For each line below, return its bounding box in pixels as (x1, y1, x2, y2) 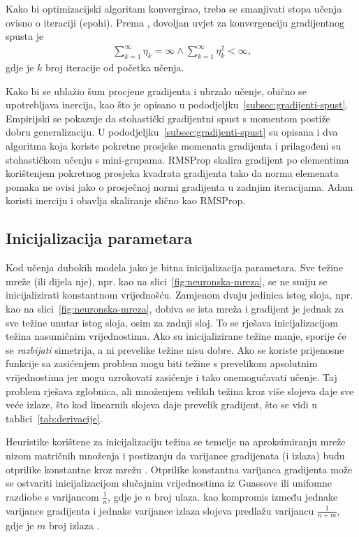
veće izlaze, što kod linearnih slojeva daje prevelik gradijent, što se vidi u (6, 397, 318, 412)
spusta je (6, 29, 44, 43)
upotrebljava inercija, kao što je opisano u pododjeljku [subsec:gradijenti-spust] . (6, 97, 349, 112)
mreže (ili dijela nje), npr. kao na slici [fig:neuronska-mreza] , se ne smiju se (6, 273, 328, 288)
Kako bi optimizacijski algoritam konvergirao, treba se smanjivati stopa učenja (6, 1, 342, 15)
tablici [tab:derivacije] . (6, 410, 103, 425)
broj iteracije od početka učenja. (45, 60, 184, 75)
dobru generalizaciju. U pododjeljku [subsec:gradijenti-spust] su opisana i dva (6, 124, 338, 139)
